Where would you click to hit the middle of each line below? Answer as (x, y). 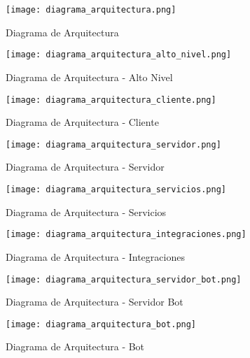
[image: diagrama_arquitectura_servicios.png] (116, 189)
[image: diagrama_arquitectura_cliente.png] (111, 100)
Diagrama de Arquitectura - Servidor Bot (95, 302)
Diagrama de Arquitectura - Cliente (82, 122)
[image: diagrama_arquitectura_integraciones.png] (126, 235)
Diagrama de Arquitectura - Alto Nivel (89, 77)
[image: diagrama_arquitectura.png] (91, 10)
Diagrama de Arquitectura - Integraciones (95, 256)
